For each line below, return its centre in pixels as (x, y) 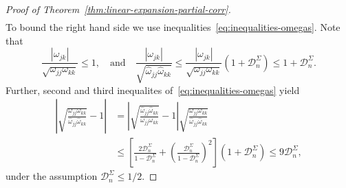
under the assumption (52, 176)
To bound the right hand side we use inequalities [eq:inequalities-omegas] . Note (173, 27)
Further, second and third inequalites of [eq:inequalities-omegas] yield (153, 90)
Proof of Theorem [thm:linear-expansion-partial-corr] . (118, 9)
